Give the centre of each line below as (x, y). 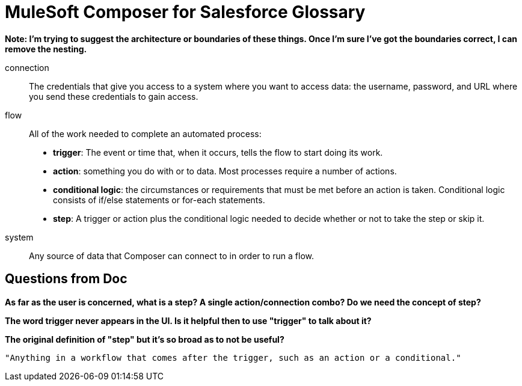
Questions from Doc (66, 279)
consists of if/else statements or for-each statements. (159, 200)
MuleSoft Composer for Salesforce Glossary (185, 12)
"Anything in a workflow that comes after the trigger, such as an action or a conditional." (233, 357)
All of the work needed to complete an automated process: (145, 133)
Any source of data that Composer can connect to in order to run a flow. (172, 256)
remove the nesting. (46, 49)
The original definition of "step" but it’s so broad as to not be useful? (145, 339)
